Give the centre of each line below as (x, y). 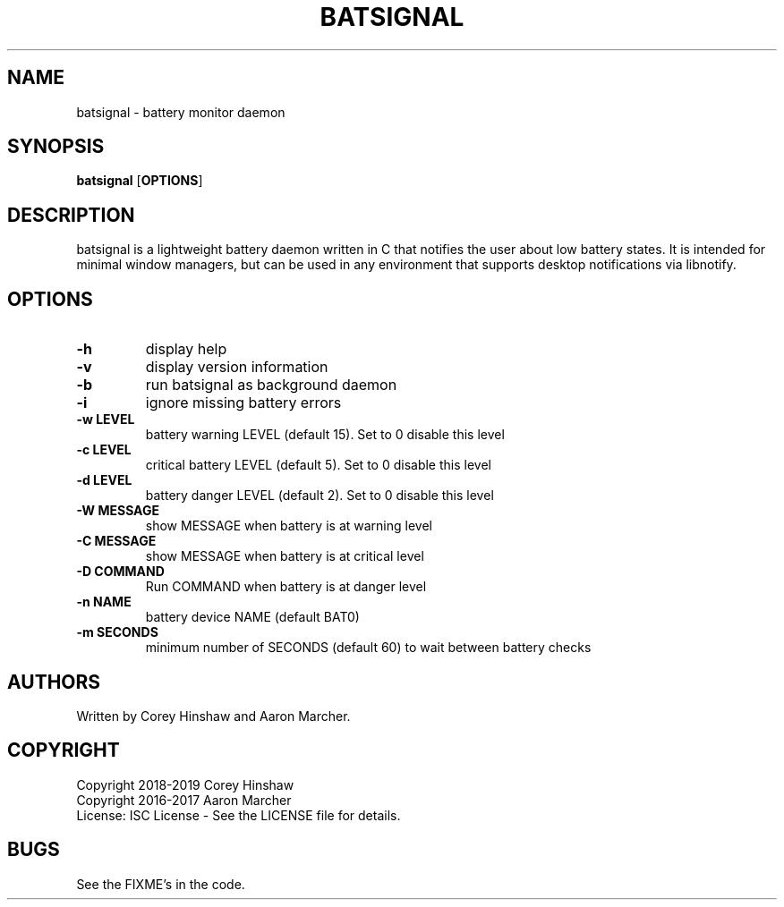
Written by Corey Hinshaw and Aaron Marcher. (213, 716)
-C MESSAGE (116, 541)
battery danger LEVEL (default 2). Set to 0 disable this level (320, 496)
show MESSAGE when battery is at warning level (289, 526)
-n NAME (104, 602)
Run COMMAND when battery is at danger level (286, 587)
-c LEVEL (104, 450)
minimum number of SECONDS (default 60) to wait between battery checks (368, 648)
